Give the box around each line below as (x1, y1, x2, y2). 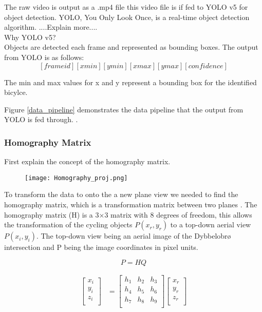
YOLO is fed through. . (4, 114, 78, 125)
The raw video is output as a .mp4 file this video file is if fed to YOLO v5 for (4, 2, 248, 12)
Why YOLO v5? (4, 31, 56, 42)
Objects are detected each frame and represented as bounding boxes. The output (4, 42, 258, 52)
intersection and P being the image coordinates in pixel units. (4, 242, 198, 252)
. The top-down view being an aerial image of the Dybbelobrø (36, 230, 231, 241)
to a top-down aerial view (170, 219, 251, 230)
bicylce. (4, 87, 28, 98)
